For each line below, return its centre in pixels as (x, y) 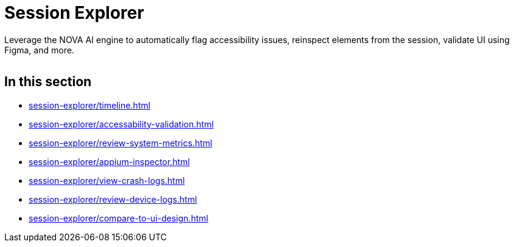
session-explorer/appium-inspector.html (109, 161)
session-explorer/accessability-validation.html (121, 124)
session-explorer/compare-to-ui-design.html (118, 218)
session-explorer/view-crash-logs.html (107, 180)
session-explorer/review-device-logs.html (113, 199)
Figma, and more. (39, 50)
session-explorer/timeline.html (90, 105)
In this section (48, 82)
